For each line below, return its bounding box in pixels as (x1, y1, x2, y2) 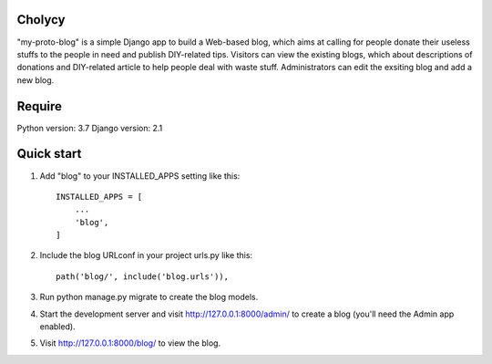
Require (16, 99, 63, 114)
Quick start (16, 146, 82, 161)
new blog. (16, 74, 55, 86)
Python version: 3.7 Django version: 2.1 (16, 122, 163, 133)
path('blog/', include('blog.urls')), (56, 271, 230, 282)
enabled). (39, 321, 77, 332)
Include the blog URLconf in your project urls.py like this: (39, 250, 253, 261)
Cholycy (16, 12, 66, 27)
